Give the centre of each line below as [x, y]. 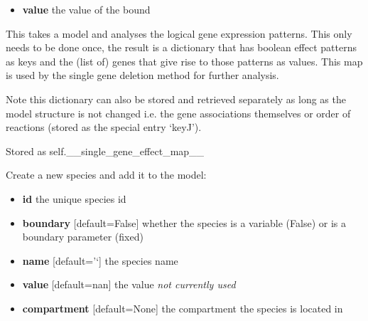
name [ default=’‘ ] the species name [100, 260]
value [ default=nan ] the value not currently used [129, 284]
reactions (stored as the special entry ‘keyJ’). [104, 127]
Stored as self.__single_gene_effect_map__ [105, 151]
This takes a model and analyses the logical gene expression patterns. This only [179, 33]
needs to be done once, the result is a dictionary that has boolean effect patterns [181, 47]
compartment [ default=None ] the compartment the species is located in [183, 308]
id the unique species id [74, 198]
